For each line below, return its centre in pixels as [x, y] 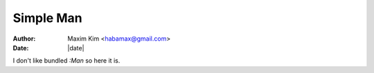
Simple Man [47, 18]
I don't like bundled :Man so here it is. [66, 61]
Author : [24, 39]
